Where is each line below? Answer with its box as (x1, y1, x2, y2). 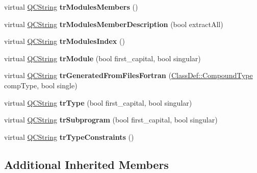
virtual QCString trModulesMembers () (4, 2, 138, 12)
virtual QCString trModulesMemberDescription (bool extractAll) (4, 18, 223, 29)
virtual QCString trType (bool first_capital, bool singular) (4, 97, 192, 108)
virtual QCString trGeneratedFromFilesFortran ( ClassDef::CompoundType (4, 70, 253, 81)
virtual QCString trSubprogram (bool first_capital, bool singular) (4, 114, 218, 125)
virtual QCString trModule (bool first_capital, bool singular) (4, 53, 201, 63)
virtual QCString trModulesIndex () (4, 36, 125, 46)
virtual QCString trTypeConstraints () (4, 131, 134, 142)
